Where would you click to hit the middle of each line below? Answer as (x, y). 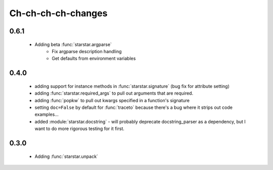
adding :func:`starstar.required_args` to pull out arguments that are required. (114, 93)
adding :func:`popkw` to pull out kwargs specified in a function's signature (112, 100)
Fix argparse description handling (87, 51)
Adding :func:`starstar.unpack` (66, 156)
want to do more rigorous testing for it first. (80, 129)
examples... (47, 114)
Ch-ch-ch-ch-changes (58, 13)
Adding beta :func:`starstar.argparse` (73, 44)
